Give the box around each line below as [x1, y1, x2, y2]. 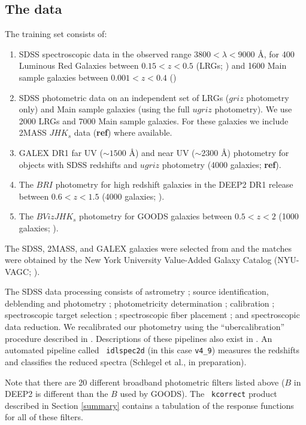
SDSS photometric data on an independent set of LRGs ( [19, 91, 229, 103]
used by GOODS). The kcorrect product [120, 387, 277, 400]
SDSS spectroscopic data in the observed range [19, 47, 192, 60]
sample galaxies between [19, 71, 108, 83]
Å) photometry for [221, 146, 289, 158]
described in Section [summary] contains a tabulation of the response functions [5, 399, 294, 411]
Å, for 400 [257, 47, 295, 60]
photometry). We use [214, 103, 292, 115]
